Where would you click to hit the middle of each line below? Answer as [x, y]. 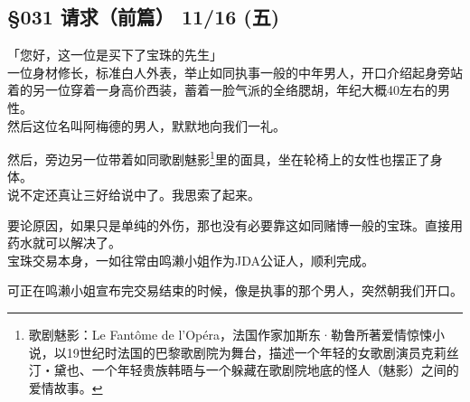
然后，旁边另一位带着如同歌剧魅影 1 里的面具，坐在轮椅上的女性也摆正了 [219, 158]
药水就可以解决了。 [64, 243]
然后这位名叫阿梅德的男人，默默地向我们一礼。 [146, 125]
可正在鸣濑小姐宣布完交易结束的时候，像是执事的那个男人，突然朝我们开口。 [235, 290]
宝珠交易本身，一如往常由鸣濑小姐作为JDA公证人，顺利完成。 [191, 260]
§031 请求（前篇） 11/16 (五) [144, 17]
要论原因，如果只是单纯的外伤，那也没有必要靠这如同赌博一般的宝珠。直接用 [235, 224]
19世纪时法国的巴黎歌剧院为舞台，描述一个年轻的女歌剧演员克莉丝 [263, 352]
